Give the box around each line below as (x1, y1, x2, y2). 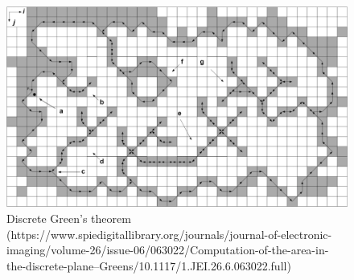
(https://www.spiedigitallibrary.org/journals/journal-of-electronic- (6, 225, 332, 242)
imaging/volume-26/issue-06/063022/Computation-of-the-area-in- (6, 241, 329, 258)
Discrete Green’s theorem (6, 210, 131, 226)
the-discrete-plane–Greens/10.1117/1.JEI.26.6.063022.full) (6, 257, 291, 274)
